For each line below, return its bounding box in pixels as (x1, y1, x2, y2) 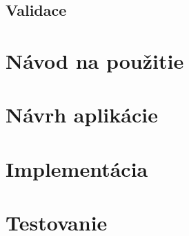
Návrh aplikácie (6, 100, 158, 129)
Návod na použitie (6, 46, 184, 74)
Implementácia (6, 154, 148, 182)
